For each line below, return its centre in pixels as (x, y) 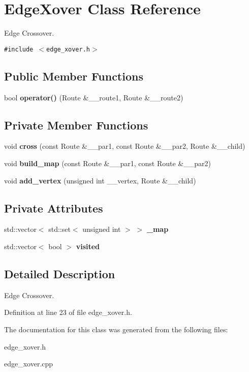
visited (88, 246)
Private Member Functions (76, 125)
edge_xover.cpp (29, 364)
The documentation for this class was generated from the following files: (116, 329)
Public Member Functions (74, 76)
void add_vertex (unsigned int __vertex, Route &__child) (100, 180)
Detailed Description (60, 273)
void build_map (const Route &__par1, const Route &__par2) (107, 163)
